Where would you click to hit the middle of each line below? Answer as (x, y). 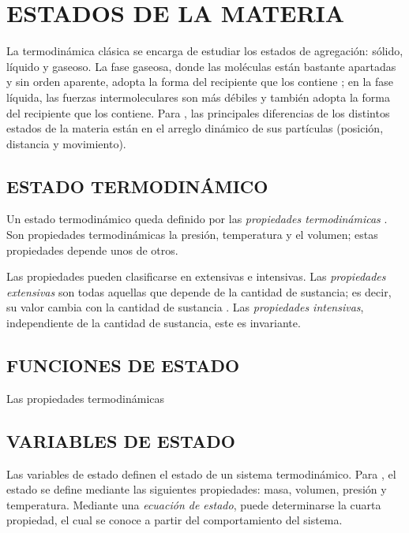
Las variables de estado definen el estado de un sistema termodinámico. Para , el (201, 473)
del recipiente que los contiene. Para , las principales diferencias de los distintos (198, 112)
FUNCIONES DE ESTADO (123, 365)
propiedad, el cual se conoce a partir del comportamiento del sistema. (174, 520)
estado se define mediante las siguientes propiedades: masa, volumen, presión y (197, 489)
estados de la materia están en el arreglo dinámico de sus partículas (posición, (195, 128)
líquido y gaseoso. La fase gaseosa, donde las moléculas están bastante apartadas (201, 66)
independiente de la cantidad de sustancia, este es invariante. (154, 323)
